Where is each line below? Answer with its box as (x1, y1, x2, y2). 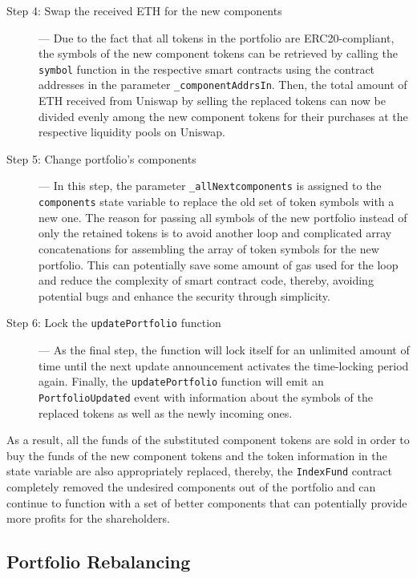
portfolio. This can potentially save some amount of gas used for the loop (38, 256, 399, 273)
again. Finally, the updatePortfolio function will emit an (38, 373, 324, 390)
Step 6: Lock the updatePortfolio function (6, 314, 221, 331)
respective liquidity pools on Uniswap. (38, 123, 225, 140)
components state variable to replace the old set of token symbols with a (38, 193, 395, 210)
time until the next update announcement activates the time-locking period (38, 357, 409, 374)
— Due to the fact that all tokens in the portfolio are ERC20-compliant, (38, 29, 395, 46)
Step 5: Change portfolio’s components (6, 150, 196, 167)
